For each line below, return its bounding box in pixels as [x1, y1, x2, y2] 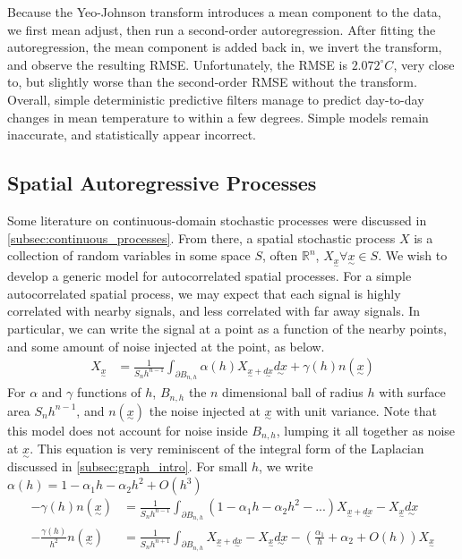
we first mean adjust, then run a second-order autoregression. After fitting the [7, 20, 436, 38]
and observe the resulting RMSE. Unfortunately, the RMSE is [7, 55, 347, 73]
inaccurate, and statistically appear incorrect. [7, 125, 256, 144]
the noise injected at [149, 401, 261, 419]
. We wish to [378, 246, 448, 265]
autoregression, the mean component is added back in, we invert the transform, [7, 38, 442, 56]
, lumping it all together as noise [276, 420, 456, 439]
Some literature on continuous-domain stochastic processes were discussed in [7, 210, 427, 229]
